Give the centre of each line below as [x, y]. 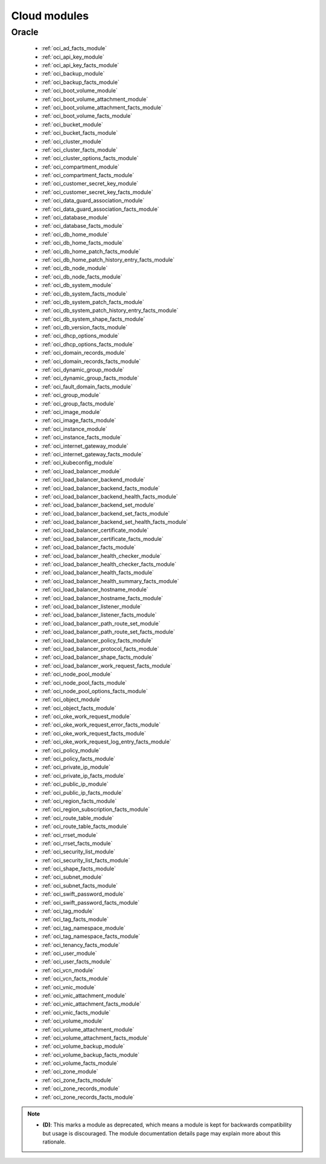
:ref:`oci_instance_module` [75, 428]
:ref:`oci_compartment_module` [81, 167]
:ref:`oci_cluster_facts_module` [79, 150]
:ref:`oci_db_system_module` [77, 285]
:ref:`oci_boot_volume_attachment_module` [95, 99]
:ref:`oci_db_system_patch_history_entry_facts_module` [110, 311]
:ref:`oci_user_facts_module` [76, 962]
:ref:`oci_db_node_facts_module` [82, 276]
